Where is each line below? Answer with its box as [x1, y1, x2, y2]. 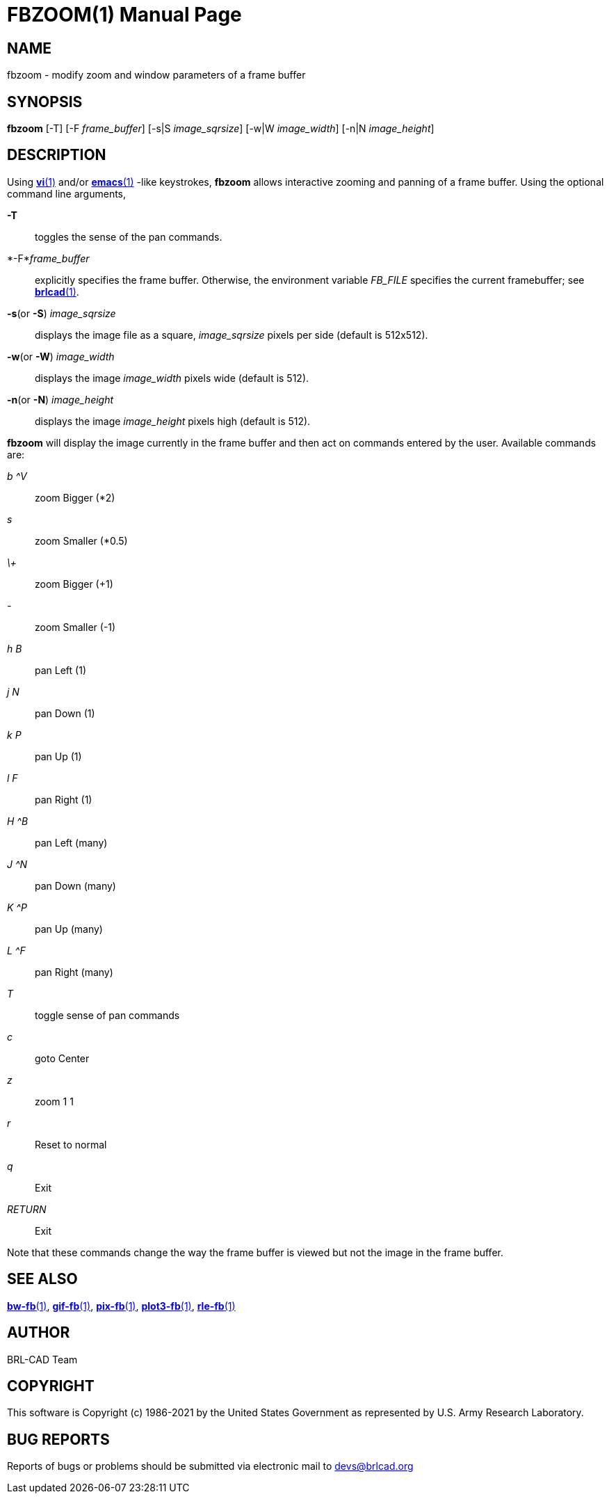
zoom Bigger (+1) [35, 577, 113, 590]
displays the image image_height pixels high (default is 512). [35, 415, 311, 427]
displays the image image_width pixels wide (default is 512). [35, 371, 309, 384]
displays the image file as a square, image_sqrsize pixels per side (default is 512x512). [35, 328, 428, 341]
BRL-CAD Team [7, 1353, 78, 1365]
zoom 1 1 [35, 1095, 74, 1107]
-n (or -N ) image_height [7, 393, 114, 406]
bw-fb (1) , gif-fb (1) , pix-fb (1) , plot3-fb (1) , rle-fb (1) [7, 1299, 236, 1312]
